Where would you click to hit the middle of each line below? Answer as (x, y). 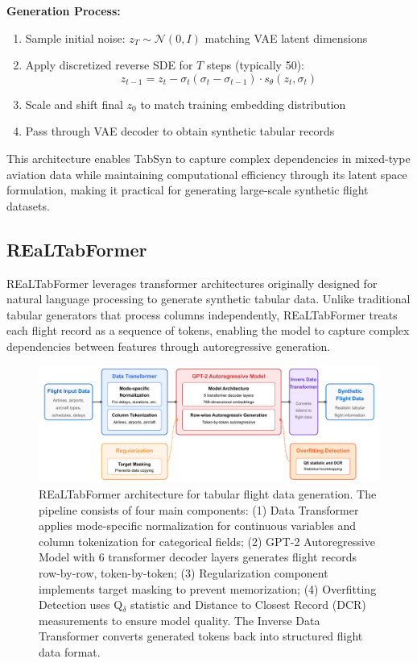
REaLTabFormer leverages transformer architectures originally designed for (192, 283)
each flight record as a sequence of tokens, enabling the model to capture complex (208, 330)
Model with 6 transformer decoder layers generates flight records (198, 557)
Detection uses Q (81, 605)
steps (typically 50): (256, 65)
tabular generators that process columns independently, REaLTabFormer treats (202, 314)
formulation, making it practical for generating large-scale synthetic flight (188, 190)
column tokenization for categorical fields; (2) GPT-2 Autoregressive (207, 541)
